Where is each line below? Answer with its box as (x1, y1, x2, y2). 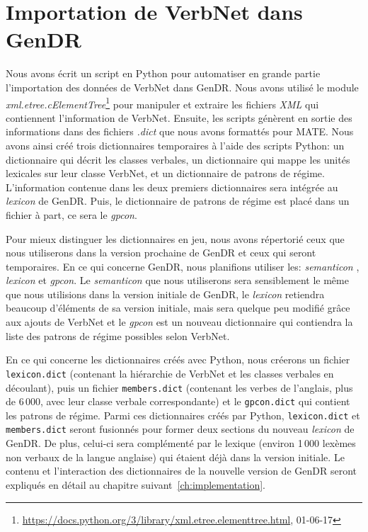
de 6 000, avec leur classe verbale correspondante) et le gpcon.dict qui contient (6, 394, 350, 409)
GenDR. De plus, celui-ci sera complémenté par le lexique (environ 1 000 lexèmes (6, 436, 356, 451)
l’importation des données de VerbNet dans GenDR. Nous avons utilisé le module (6, 79, 359, 94)
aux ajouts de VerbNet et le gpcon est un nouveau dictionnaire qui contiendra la (6, 315, 353, 329)
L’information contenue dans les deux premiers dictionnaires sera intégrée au (6, 179, 338, 194)
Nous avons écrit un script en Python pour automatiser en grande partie (6, 66, 321, 81)
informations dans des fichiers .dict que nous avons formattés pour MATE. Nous (6, 124, 354, 139)
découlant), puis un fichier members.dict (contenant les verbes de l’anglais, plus (6, 380, 353, 395)
